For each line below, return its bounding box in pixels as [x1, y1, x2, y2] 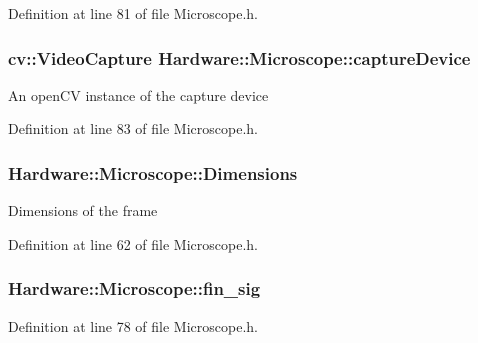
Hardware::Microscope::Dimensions [8, 160, 298, 185]
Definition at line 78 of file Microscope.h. [8, 315, 258, 336]
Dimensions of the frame [8, 200, 158, 221]
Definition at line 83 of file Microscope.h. [8, 118, 258, 139]
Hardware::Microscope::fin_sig [8, 276, 261, 301]
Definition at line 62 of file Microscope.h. [8, 233, 258, 254]
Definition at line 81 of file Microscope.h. [8, 3, 258, 23]
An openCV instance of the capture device [8, 84, 269, 105]
